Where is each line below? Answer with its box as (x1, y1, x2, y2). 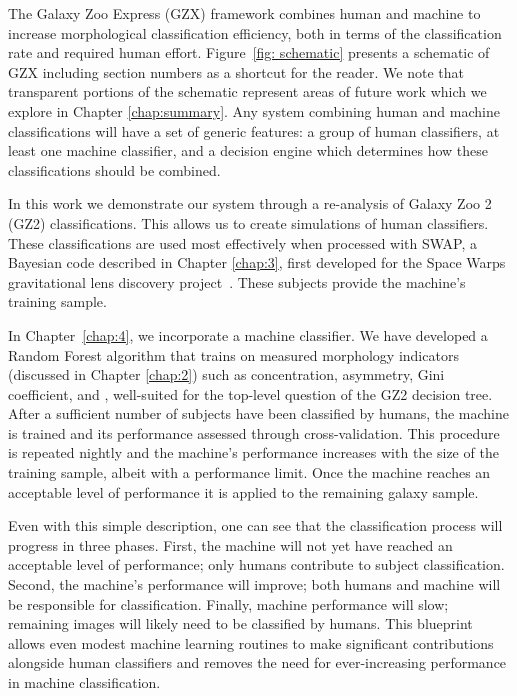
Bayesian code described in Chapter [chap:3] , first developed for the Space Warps (8, 252, 506, 273)
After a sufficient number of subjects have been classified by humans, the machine (8, 403, 510, 424)
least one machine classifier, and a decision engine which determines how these (8, 140, 488, 161)
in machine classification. (8, 672, 161, 692)
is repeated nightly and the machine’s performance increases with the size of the (8, 442, 499, 463)
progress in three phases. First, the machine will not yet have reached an (8, 534, 453, 555)
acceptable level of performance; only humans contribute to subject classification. (8, 554, 505, 575)
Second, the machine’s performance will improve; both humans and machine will (8, 574, 501, 595)
